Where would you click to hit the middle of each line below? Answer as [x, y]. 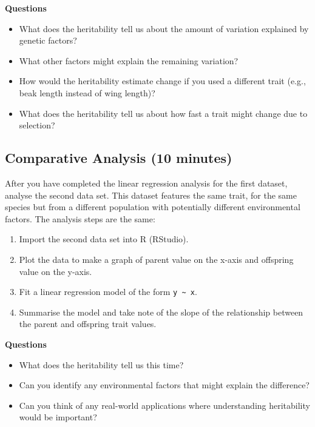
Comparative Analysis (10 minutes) [119, 158]
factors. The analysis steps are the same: [80, 218]
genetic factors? [48, 40]
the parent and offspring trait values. [88, 324]
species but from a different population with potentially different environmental [153, 207]
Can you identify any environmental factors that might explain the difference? [164, 385]
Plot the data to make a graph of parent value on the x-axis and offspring [156, 259]
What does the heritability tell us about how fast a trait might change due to [163, 113]
